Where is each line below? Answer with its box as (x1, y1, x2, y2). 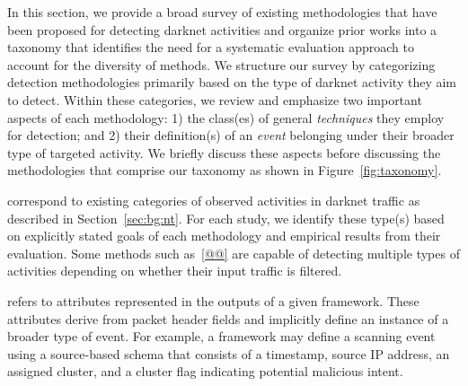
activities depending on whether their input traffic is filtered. (7, 261, 342, 280)
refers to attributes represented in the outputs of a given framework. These (7, 291, 419, 310)
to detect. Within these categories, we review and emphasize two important (7, 90, 422, 109)
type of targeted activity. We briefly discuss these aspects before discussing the (7, 143, 441, 162)
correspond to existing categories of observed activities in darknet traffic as (7, 190, 420, 209)
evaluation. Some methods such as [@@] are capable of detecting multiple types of (7, 243, 460, 262)
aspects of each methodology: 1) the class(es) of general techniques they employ (7, 108, 445, 127)
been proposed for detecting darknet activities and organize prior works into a (7, 20, 437, 39)
